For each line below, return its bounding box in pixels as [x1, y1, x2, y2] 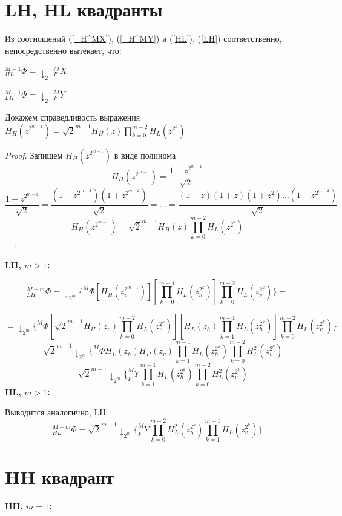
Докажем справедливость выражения [5, 110, 140, 123]
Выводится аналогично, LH [5, 406, 106, 418]
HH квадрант [5, 465, 114, 489]
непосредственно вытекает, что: [5, 44, 122, 56]
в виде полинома [114, 148, 176, 161]
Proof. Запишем [5, 148, 63, 161]
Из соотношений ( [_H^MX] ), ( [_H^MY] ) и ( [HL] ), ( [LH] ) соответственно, [5, 32, 282, 45]
